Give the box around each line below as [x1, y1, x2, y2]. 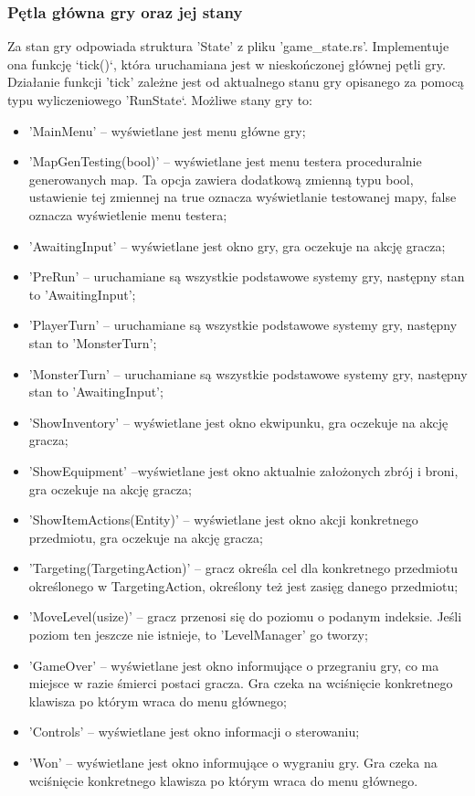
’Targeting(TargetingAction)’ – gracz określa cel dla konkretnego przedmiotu [28, 558, 459, 578]
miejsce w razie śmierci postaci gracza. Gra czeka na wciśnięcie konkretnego [28, 674, 453, 693]
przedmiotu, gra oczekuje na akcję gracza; [28, 527, 263, 547]
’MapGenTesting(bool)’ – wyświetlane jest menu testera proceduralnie [28, 152, 422, 171]
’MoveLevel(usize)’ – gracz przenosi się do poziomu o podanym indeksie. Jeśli [28, 607, 462, 626]
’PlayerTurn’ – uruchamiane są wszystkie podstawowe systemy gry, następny [28, 315, 458, 334]
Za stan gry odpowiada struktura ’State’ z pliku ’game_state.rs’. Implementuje [7, 37, 449, 56]
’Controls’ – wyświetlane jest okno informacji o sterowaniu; [28, 722, 360, 741]
